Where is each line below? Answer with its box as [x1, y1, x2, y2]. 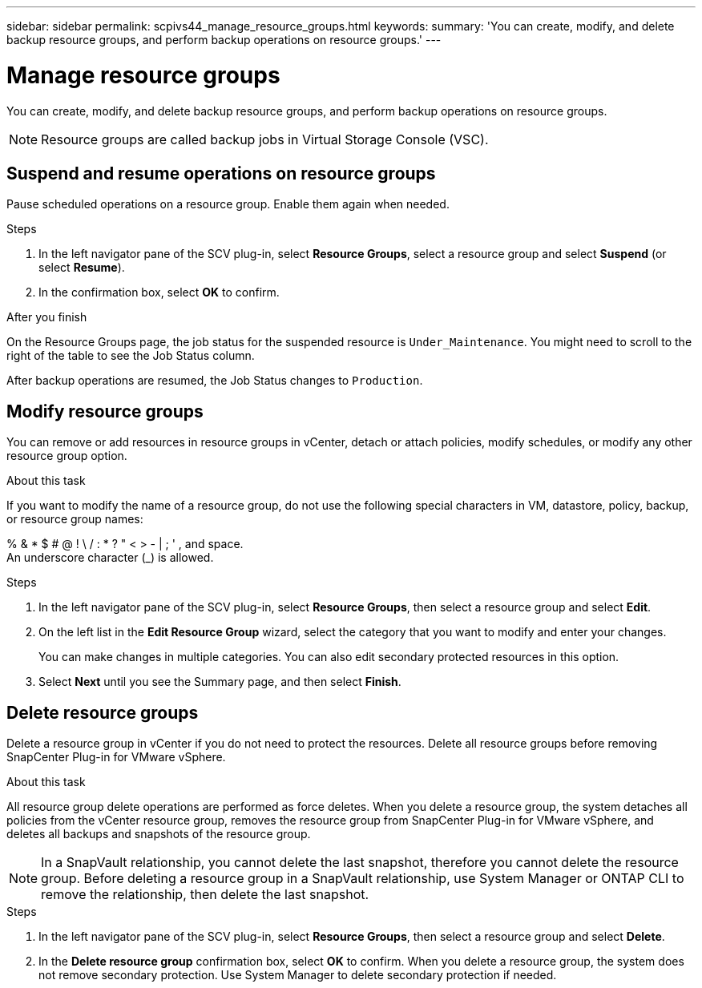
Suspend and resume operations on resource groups [6, 163, 436, 183]
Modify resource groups [6, 401, 204, 421]
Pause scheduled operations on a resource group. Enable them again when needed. [6, 197, 450, 212]
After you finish [6, 310, 87, 325]
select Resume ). [38, 260, 125, 275]
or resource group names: [6, 512, 143, 526]
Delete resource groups [6, 702, 199, 723]
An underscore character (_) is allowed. [6, 550, 214, 565]
